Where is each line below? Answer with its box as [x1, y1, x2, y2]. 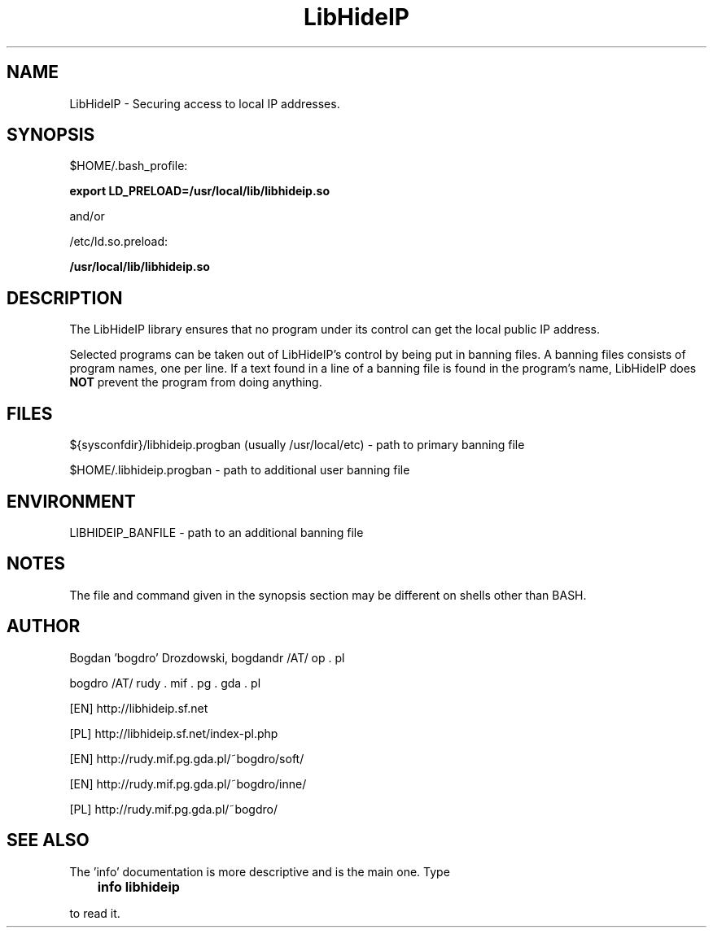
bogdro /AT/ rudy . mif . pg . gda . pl [69, 675, 261, 690]
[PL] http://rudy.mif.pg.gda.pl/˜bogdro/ [69, 801, 278, 816]
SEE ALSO [7, 830, 90, 851]
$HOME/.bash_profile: [69, 159, 188, 173]
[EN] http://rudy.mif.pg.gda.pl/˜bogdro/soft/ [69, 751, 304, 766]
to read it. [69, 906, 120, 920]
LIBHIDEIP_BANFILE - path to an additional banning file [69, 525, 364, 539]
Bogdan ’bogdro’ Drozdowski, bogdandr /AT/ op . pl [69, 650, 345, 665]
